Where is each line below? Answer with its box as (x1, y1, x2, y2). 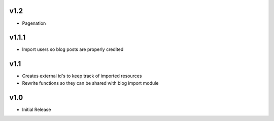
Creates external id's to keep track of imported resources (22, 73, 142, 79)
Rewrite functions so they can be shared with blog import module (22, 80, 159, 86)
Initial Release (22, 106, 51, 112)
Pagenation (22, 20, 46, 26)
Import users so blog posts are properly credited (22, 46, 124, 52)
